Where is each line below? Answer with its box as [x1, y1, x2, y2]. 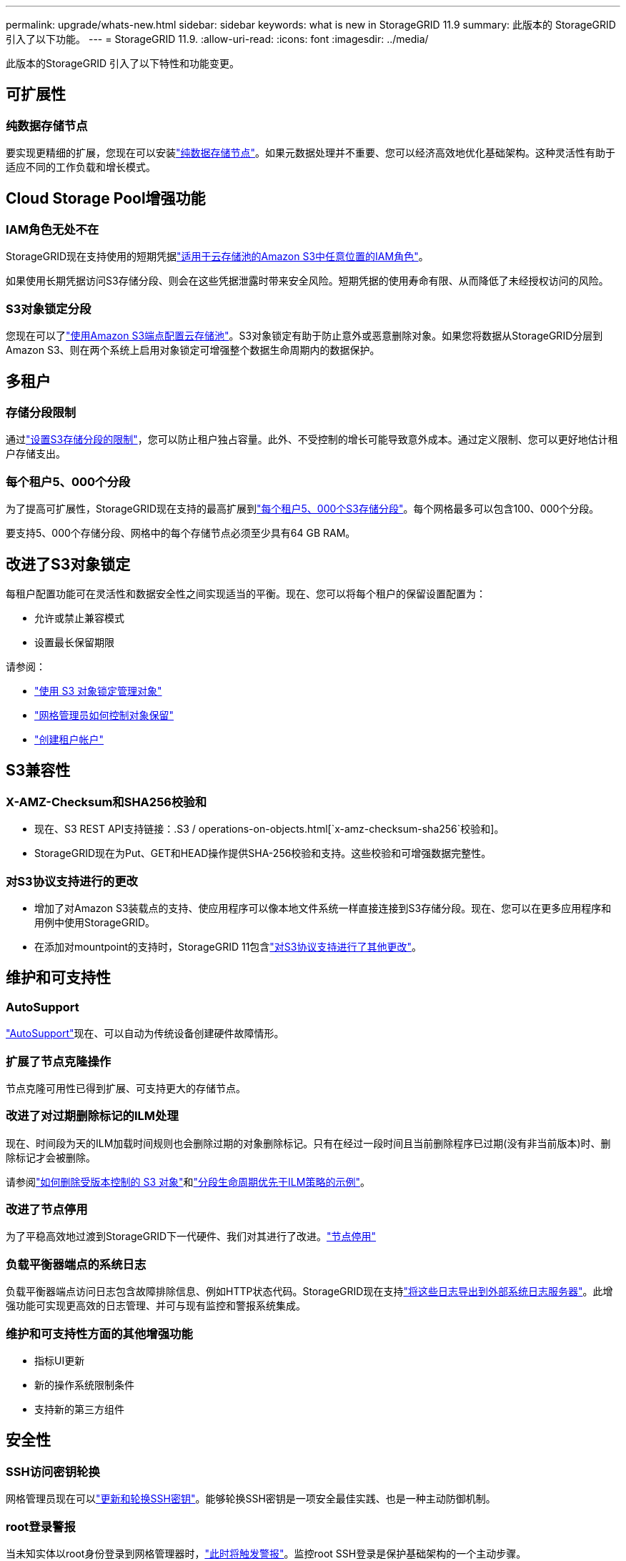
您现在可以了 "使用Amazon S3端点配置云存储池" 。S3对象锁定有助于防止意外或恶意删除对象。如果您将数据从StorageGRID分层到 [6, 329, 603, 342]
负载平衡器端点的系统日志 [6, 1257, 146, 1272]
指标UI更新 [34, 1354, 85, 1367]
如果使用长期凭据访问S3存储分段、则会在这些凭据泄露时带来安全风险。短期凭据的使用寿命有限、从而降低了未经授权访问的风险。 [6, 274, 609, 287]
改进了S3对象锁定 [6, 555, 131, 573]
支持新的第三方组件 [34, 1402, 124, 1415]
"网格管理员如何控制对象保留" [34, 709, 174, 721]
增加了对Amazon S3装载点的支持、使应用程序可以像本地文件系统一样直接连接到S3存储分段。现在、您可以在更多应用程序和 [34, 901, 612, 914]
